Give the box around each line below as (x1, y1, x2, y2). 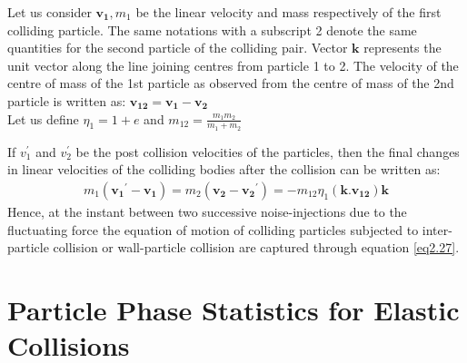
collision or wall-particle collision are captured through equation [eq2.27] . (53, 238, 460, 257)
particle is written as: (7, 91, 126, 110)
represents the (363, 38, 442, 57)
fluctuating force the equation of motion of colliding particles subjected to (7, 220, 419, 239)
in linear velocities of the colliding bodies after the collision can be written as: (7, 160, 441, 179)
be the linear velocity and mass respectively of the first (135, 3, 442, 21)
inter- (422, 220, 452, 239)
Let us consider (7, 3, 92, 21)
